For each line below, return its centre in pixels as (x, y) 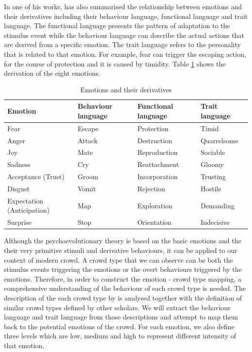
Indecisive (215, 222)
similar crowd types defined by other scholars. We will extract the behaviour (117, 307)
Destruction (155, 140)
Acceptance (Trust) (36, 176)
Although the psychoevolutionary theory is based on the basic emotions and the (123, 241)
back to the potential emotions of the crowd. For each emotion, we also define (119, 326)
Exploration (155, 205)
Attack (88, 140)
